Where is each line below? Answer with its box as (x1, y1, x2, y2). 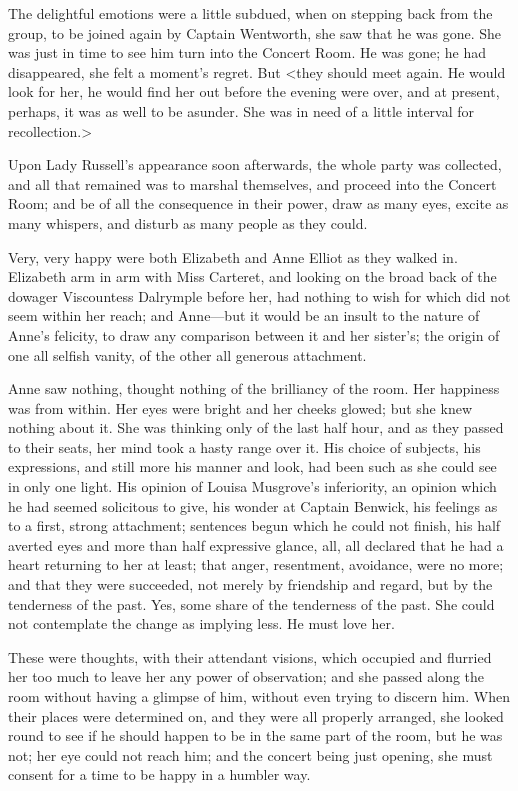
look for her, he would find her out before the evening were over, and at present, (8, 81, 500, 102)
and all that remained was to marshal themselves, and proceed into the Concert (8, 173, 497, 194)
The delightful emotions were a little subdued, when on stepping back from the (8, 3, 493, 23)
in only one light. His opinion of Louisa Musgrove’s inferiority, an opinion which (8, 476, 497, 497)
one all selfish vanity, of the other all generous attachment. (8, 344, 367, 365)
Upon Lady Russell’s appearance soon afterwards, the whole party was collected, (8, 154, 502, 175)
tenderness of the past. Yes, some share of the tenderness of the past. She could (8, 593, 495, 614)
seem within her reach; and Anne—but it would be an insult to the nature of (8, 305, 480, 326)
